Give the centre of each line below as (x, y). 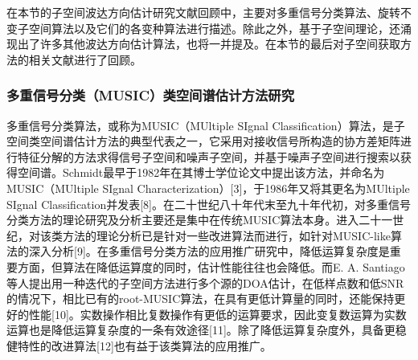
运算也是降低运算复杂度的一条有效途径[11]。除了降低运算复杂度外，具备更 (201, 330)
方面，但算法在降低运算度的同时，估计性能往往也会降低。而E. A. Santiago (211, 266)
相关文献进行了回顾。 (85, 59)
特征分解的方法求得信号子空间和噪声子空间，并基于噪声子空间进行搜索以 (209, 156)
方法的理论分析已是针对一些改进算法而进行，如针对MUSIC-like (226, 235)
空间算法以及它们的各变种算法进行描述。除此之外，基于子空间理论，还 (214, 28)
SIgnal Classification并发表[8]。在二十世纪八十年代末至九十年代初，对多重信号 (209, 204)
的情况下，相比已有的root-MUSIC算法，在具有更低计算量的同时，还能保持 (201, 299)
